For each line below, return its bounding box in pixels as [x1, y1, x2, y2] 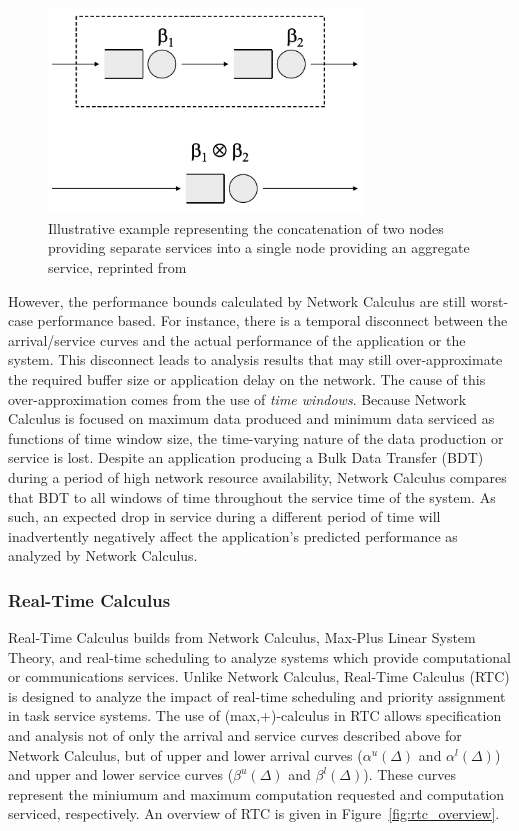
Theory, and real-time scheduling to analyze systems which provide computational [8, 646, 511, 667]
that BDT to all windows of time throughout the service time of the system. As [8, 486, 496, 507]
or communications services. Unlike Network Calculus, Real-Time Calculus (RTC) [8, 666, 510, 687]
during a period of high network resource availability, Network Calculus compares [8, 466, 507, 487]
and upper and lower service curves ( [8, 764, 234, 785]
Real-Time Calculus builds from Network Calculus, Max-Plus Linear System [8, 627, 476, 648]
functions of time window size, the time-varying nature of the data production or [8, 427, 504, 448]
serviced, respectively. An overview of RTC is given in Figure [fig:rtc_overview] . [8, 803, 500, 824]
